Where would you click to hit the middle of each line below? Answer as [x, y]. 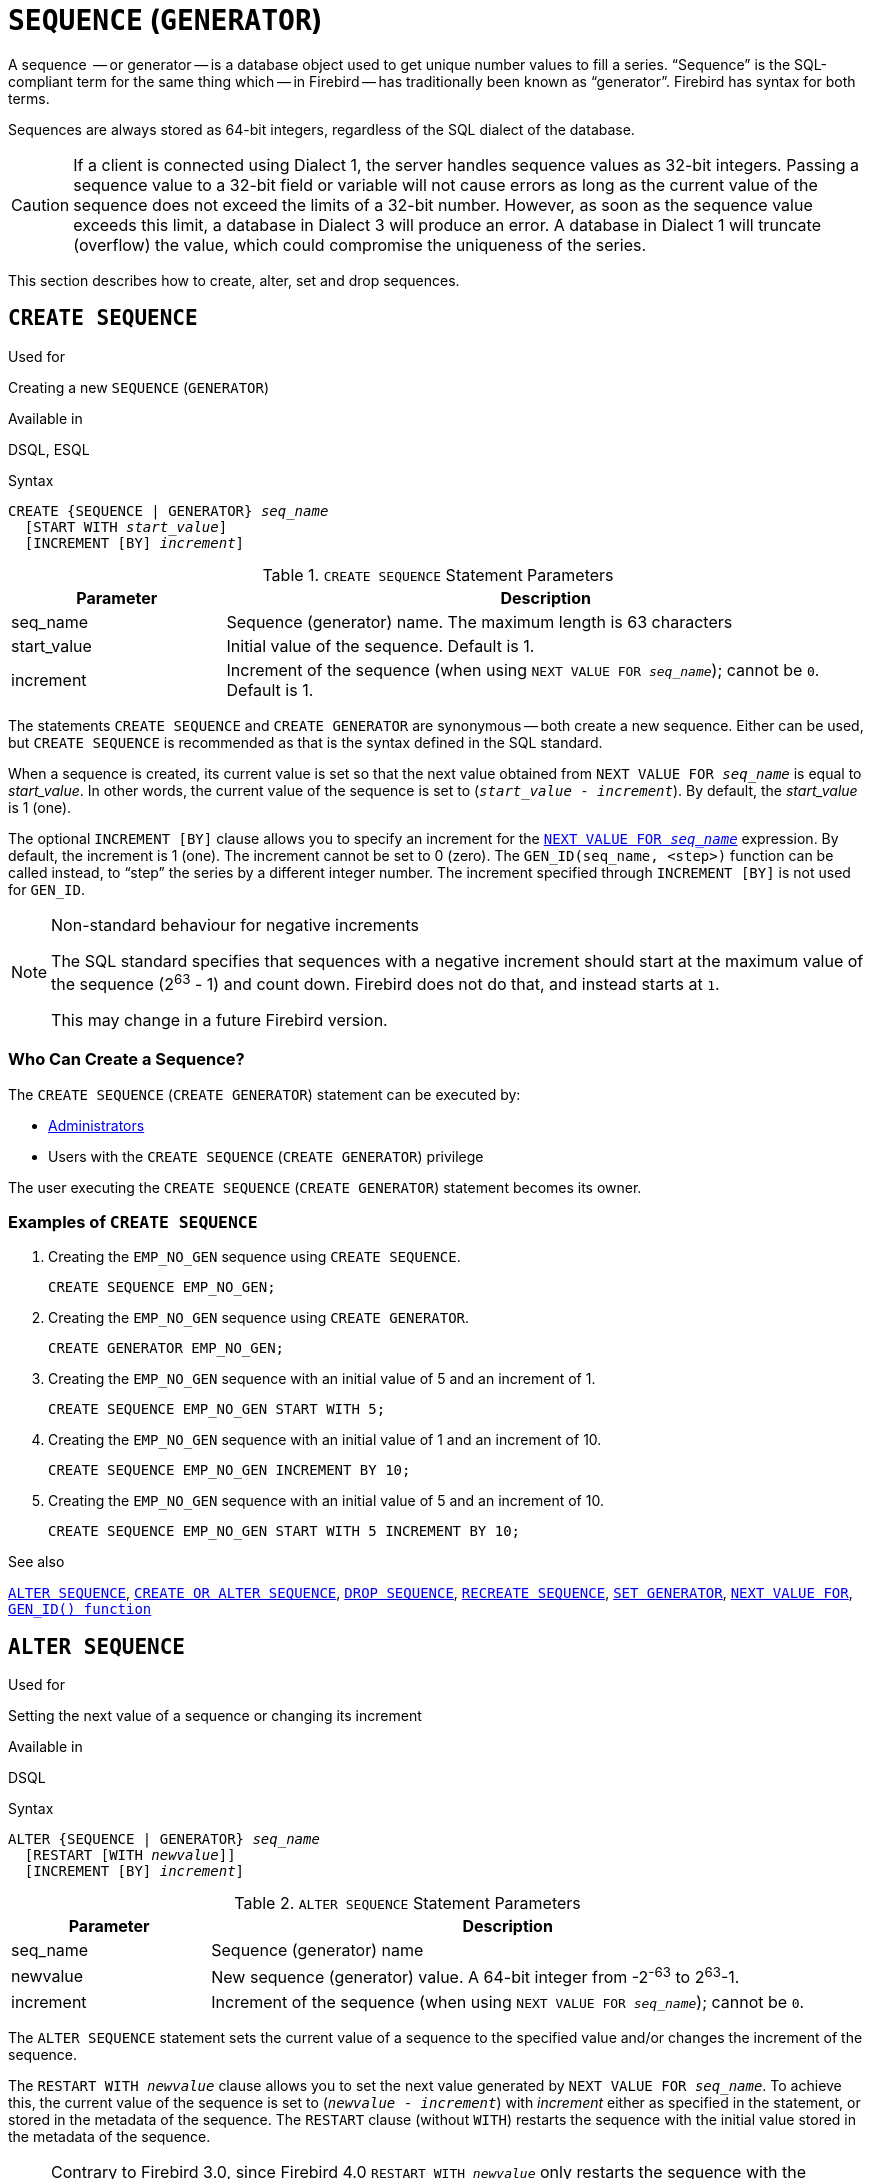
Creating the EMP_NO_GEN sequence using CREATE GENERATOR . [259, 1318]
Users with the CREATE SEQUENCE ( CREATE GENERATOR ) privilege [266, 1156]
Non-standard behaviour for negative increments [235, 924]
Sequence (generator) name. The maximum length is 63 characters [479, 621]
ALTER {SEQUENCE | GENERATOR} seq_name [164, 1839]
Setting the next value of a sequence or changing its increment [215, 1716]
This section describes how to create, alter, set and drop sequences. [234, 280]
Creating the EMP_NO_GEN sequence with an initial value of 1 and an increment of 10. [325, 1440]
